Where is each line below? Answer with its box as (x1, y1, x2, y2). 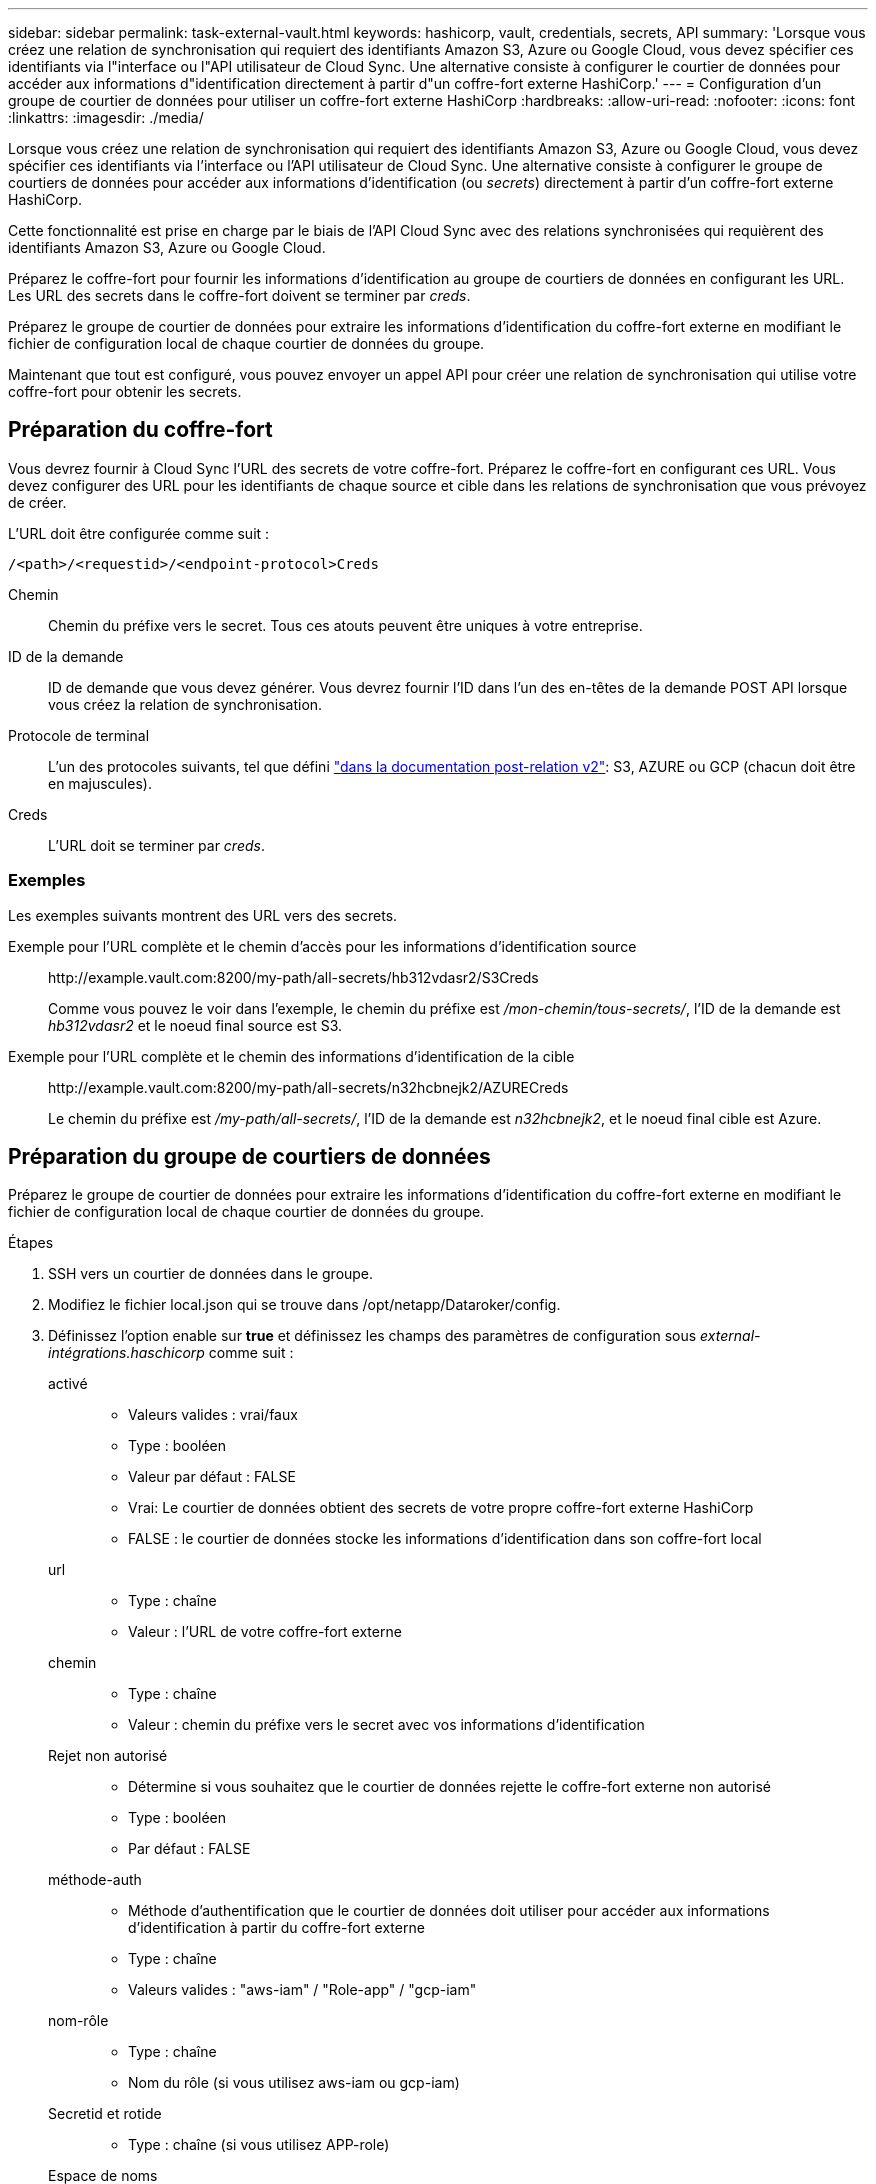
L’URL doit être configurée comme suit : (8, 524, 270, 542)
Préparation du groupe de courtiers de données (8, 1144, 491, 1170)
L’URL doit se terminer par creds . (48, 836, 265, 854)
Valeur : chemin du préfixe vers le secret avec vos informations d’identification (128, 1716, 645, 1734)
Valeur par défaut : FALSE (128, 1468, 296, 1486)
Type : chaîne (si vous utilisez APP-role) (128, 2136, 390, 2154)
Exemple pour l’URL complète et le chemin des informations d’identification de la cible (8, 1047, 575, 1065)
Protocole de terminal (8, 726, 150, 744)
